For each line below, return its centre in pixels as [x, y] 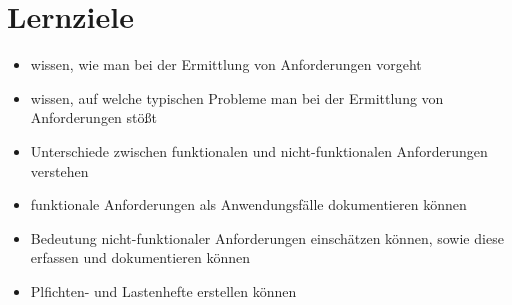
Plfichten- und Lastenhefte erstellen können [163, 290]
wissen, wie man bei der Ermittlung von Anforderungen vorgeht [226, 64]
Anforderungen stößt [93, 117]
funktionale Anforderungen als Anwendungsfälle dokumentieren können [248, 204]
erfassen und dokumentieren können [140, 257]
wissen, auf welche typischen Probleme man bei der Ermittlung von [237, 97]
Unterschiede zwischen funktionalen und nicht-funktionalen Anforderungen [259, 150]
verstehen [59, 170]
